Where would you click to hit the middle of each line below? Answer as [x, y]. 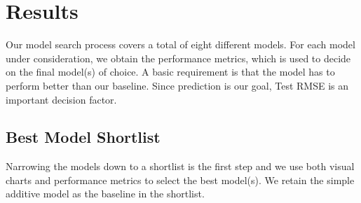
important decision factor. [61, 99]
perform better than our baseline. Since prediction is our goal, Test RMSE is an [177, 85]
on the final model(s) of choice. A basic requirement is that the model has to [170, 72]
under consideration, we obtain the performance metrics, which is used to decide [178, 58]
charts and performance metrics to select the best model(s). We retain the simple [180, 180]
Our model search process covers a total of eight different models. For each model [180, 44]
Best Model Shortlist [83, 137]
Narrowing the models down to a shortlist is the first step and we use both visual [180, 166]
